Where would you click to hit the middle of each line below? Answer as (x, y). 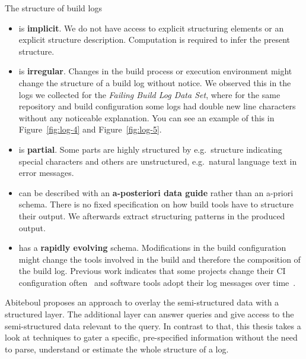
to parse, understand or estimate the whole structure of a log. (117, 349)
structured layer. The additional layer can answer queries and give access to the (149, 314)
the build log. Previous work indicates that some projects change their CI (152, 271)
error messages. (46, 173)
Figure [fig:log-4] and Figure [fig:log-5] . (90, 129)
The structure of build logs (53, 8)
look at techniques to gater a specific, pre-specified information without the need (151, 337)
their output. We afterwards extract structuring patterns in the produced (152, 215)
